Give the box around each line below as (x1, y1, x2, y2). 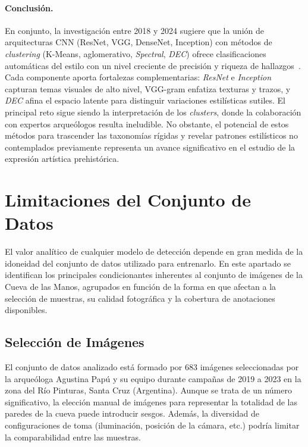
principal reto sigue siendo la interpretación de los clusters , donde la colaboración (5, 105, 301, 118)
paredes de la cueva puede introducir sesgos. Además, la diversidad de (5, 407, 259, 420)
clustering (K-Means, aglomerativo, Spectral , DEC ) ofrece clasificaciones (5, 47, 266, 60)
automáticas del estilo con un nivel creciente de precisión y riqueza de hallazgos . (5, 59, 301, 71)
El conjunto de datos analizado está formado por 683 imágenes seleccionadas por (5, 361, 299, 373)
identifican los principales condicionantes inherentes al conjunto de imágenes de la (5, 268, 303, 281)
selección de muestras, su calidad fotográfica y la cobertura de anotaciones (5, 292, 275, 304)
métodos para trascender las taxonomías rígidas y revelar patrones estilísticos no (5, 129, 298, 142)
